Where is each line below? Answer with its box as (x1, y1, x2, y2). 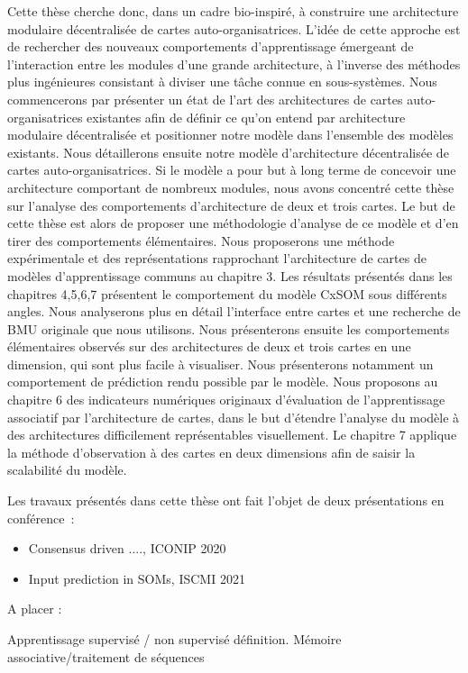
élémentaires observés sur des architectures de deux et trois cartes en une (7, 337, 411, 356)
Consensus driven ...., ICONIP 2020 (28, 539, 226, 558)
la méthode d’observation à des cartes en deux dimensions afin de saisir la (7, 442, 416, 461)
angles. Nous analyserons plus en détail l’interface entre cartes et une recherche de (7, 302, 461, 321)
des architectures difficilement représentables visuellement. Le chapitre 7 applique (7, 425, 457, 444)
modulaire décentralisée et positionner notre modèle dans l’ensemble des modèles (7, 125, 454, 144)
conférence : (7, 508, 75, 527)
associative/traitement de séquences (7, 647, 205, 666)
